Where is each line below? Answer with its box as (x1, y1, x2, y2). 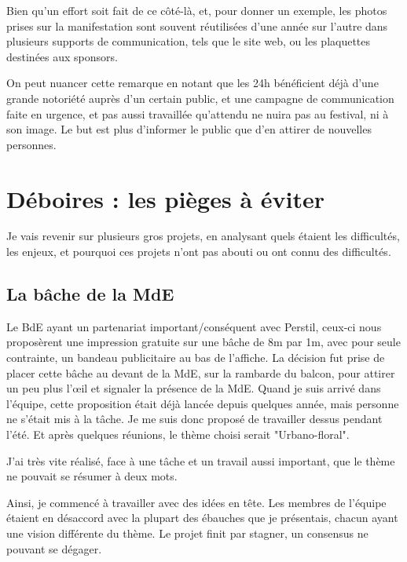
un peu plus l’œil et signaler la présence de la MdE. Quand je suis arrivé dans (6, 380, 381, 396)
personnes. (6, 136, 57, 152)
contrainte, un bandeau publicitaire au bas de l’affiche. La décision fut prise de (6, 349, 385, 366)
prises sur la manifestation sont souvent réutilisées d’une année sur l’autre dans (6, 17, 388, 34)
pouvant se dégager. (6, 540, 102, 557)
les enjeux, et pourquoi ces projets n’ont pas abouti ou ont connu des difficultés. (6, 243, 391, 260)
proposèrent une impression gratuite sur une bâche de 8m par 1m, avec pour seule (6, 334, 401, 350)
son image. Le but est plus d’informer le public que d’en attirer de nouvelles (6, 121, 372, 137)
